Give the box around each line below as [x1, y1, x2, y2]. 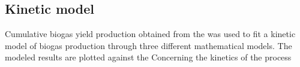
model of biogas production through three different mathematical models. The [5, 39, 292, 51]
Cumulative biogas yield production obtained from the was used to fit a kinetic [5, 28, 296, 40]
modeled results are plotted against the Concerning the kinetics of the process [5, 51, 292, 63]
